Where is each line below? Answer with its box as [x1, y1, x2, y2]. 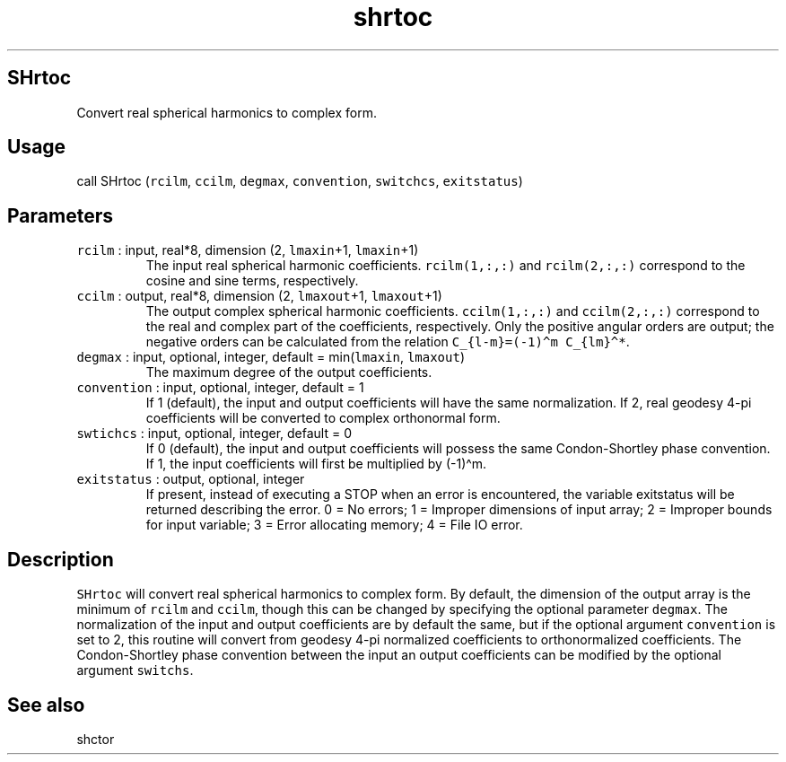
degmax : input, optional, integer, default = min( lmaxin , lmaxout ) [76, 349, 466, 365]
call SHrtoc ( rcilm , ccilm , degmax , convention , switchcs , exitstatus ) [76, 173, 523, 189]
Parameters [7, 204, 113, 227]
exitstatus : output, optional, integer [76, 471, 305, 487]
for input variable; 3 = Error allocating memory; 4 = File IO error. [145, 517, 523, 533]
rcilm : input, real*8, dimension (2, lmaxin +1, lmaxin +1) [76, 242, 419, 258]
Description [7, 547, 114, 571]
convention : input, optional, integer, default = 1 [76, 380, 364, 396]
